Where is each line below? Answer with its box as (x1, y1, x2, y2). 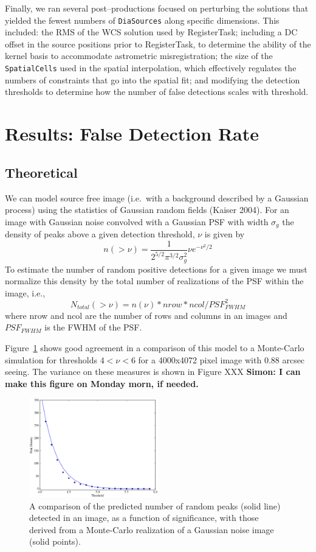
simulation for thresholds (5, 353, 97, 366)
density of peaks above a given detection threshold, (5, 228, 195, 240)
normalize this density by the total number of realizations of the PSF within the (5, 274, 304, 287)
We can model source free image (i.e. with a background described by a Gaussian (5, 191, 309, 204)
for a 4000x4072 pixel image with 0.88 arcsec (138, 353, 305, 366)
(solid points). (29, 535, 81, 548)
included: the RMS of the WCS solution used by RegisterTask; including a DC (5, 26, 298, 38)
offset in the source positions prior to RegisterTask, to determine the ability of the (5, 37, 311, 50)
